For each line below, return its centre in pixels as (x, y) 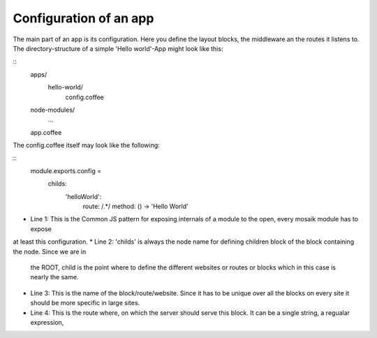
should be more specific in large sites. (85, 303)
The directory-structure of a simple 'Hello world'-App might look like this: (118, 48)
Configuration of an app (83, 18)
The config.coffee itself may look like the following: (86, 145)
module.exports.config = (66, 170)
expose (41, 229)
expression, (47, 322)
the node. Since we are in (50, 251)
